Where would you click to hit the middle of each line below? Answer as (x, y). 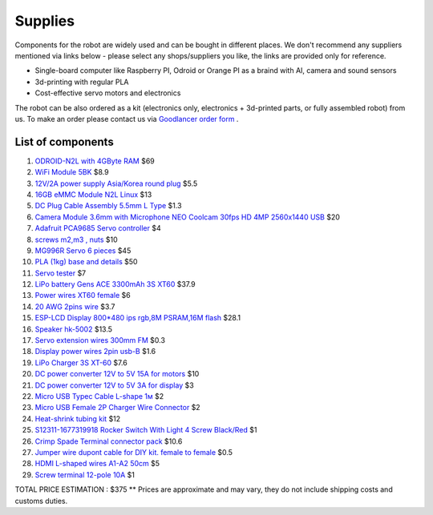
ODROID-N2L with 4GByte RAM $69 (95, 161)
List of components (64, 141)
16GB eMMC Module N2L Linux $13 (93, 194)
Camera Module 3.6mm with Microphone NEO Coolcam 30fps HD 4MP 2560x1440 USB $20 (188, 217)
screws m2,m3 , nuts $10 (76, 239)
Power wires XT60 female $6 (83, 296)
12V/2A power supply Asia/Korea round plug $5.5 (116, 183)
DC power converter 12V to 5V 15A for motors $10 (117, 374)
